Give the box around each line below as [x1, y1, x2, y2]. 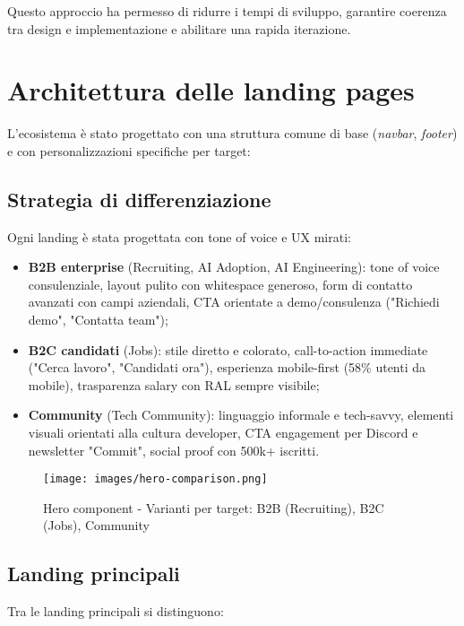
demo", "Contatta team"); [28, 310, 168, 329]
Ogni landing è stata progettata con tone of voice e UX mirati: [7, 227, 351, 246]
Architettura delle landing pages [7, 72, 415, 109]
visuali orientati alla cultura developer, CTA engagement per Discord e [28, 423, 418, 442]
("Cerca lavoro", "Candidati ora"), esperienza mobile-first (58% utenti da [28, 358, 426, 377]
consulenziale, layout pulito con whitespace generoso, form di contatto [28, 274, 413, 293]
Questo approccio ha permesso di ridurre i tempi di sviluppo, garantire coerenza [7, 2, 447, 20]
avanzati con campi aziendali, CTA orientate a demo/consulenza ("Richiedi [28, 292, 440, 311]
